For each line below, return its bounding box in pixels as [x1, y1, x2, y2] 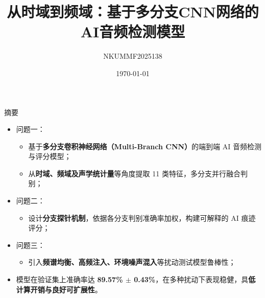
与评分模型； [28, 151, 71, 162]
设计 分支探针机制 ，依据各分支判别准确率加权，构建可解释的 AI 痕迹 [28, 212, 256, 223]
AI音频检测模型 [80, 21, 185, 42]
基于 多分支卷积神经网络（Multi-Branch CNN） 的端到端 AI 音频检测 [28, 141, 261, 151]
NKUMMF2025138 [103, 51, 162, 61]
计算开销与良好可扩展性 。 [16, 284, 102, 294]
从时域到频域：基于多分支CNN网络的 [7, 1, 259, 22]
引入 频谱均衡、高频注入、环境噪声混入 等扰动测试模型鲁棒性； [28, 257, 236, 267]
